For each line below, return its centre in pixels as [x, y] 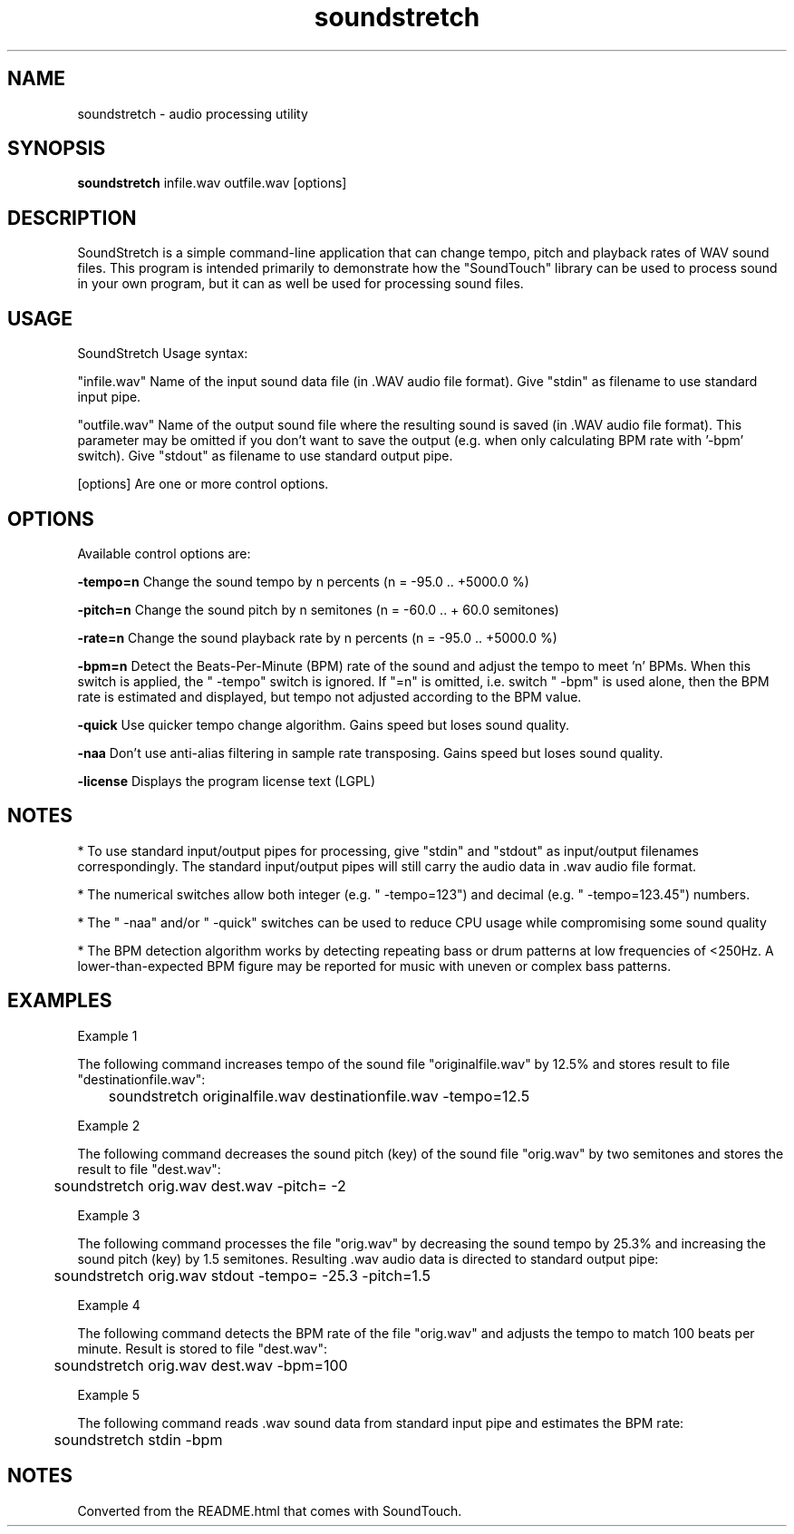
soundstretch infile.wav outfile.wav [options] [212, 183]
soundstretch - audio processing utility [193, 113]
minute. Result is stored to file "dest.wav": [203, 1348]
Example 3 [109, 1215]
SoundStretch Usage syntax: [163, 354]
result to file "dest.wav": [149, 1169]
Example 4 [109, 1305]
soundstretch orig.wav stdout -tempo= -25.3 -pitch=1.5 [242, 1275]
